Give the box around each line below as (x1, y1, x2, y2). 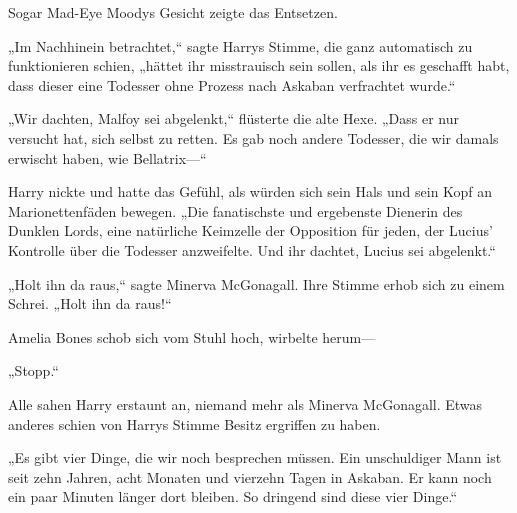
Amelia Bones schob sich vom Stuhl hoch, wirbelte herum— (8, 326, 376, 347)
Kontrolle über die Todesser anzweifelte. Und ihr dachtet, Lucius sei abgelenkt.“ (8, 239, 496, 260)
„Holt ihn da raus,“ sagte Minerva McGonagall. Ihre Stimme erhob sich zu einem (8, 273, 505, 294)
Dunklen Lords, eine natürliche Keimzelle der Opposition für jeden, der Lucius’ (8, 220, 493, 241)
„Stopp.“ (8, 360, 59, 381)
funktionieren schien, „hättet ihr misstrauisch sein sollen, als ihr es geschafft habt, (8, 55, 510, 76)
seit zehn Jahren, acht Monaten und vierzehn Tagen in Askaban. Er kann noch (8, 466, 492, 487)
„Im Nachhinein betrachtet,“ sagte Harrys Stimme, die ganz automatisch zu (8, 35, 473, 56)
